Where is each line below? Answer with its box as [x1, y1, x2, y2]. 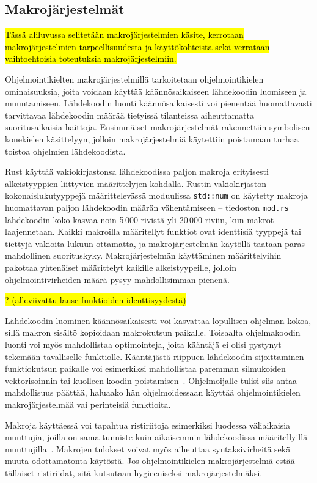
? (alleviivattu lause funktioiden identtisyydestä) [5, 293, 186, 306]
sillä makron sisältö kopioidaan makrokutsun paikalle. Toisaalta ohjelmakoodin [5, 326, 301, 339]
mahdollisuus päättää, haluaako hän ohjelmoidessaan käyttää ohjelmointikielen [5, 386, 301, 399]
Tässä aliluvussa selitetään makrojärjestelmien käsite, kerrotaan [5, 28, 244, 41]
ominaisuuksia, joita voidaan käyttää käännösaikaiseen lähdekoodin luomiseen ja [5, 84, 307, 97]
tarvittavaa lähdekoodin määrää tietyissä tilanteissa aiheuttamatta [5, 108, 254, 121]
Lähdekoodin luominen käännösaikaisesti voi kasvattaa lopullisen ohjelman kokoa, [5, 314, 312, 326]
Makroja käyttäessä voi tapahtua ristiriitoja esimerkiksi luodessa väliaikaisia [5, 418, 291, 431]
